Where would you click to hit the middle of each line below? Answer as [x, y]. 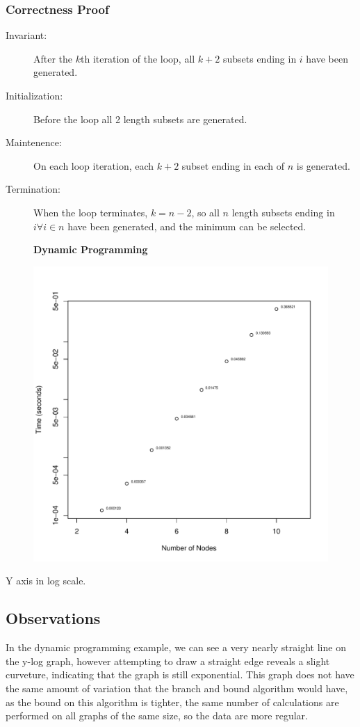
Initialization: [34, 95]
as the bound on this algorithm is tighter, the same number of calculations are [172, 702]
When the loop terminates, [91, 212]
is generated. [323, 165]
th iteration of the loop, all [138, 58]
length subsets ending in [283, 212]
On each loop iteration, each [94, 165]
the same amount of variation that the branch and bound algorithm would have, [177, 688]
